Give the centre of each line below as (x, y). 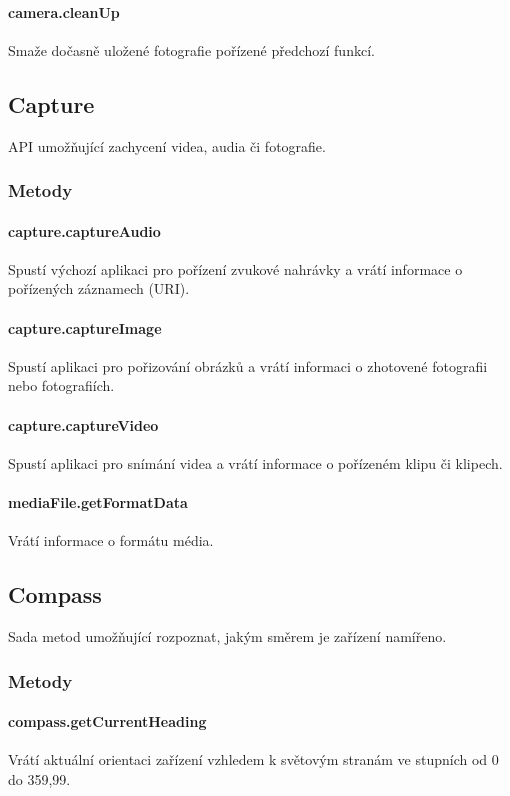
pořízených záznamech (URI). (99, 288)
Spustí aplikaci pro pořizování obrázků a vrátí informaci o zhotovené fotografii (248, 365)
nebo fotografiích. (61, 385)
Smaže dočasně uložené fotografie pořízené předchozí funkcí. (191, 49)
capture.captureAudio (84, 230)
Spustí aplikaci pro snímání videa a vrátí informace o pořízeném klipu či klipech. (255, 462)
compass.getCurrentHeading (107, 721)
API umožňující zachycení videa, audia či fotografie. (167, 145)
